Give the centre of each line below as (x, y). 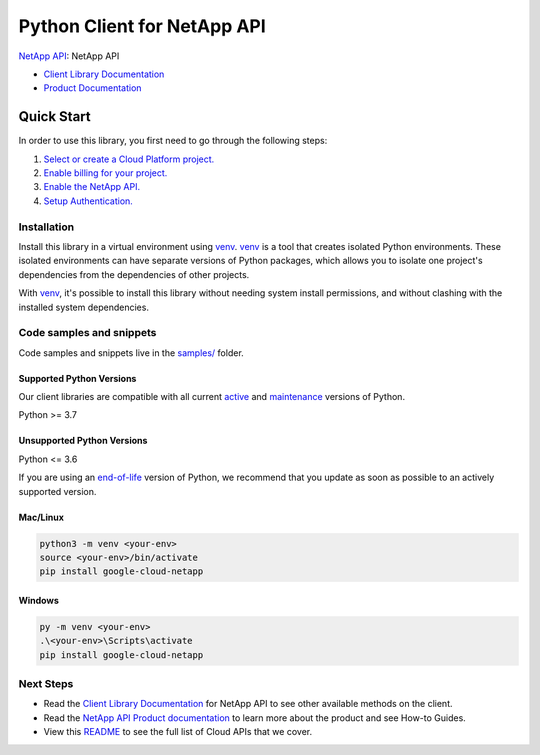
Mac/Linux (41, 517)
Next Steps (46, 684)
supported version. (57, 491)
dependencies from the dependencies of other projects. (134, 274)
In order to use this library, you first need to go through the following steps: (173, 141)
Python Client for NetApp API (142, 26)
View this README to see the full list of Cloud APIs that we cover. (178, 732)
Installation (46, 227)
